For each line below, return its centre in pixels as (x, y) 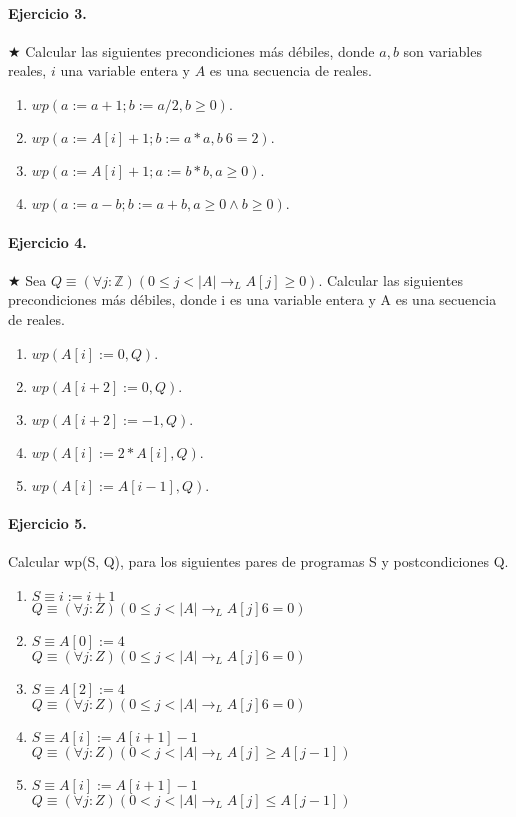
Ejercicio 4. (47, 241)
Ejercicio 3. (47, 12)
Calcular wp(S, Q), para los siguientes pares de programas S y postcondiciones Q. (258, 561)
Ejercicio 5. (47, 523)
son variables (442, 50)
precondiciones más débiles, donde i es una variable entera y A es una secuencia (252, 299)
